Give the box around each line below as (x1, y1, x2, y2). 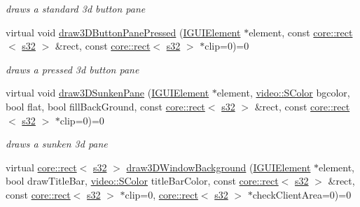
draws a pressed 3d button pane (6, 62, 139, 76)
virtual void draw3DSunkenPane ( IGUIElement (6, 85, 209, 100)
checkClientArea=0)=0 (252, 187, 352, 201)
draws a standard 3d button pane (6, 1, 146, 15)
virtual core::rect (6, 159, 77, 174)
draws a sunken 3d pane (6, 136, 108, 151)
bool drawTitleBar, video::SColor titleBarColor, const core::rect (6, 173, 279, 188)
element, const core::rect (249, 24, 353, 39)
